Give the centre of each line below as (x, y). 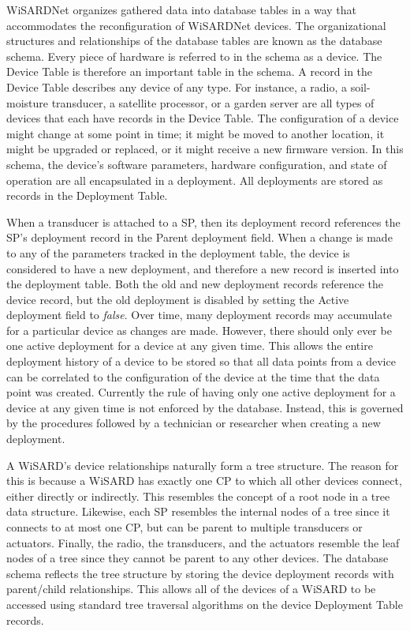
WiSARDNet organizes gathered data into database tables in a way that (182, 9)
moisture (28, 102)
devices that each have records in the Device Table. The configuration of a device (203, 118)
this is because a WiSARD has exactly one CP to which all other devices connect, (204, 481)
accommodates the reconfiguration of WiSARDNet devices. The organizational (196, 25)
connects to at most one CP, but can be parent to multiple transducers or (184, 527)
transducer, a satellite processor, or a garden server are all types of (213, 102)
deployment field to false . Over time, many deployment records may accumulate (199, 315)
